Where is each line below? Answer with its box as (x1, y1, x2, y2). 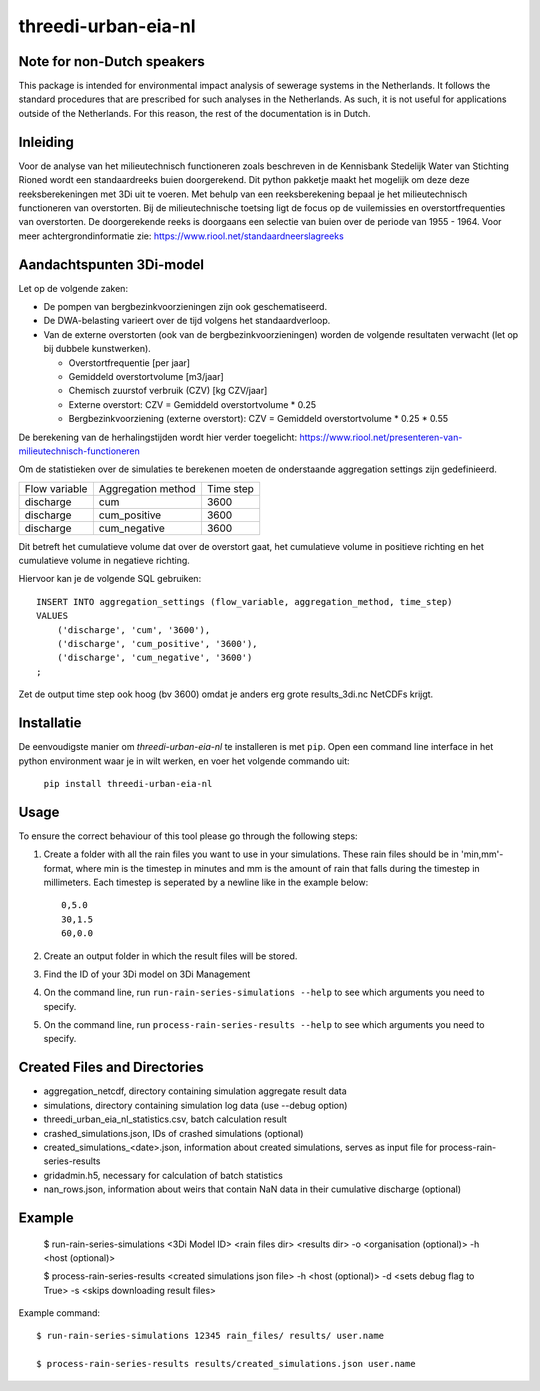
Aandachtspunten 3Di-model (18, 256, 205, 273)
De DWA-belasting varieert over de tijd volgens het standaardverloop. (43, 315, 331, 327)
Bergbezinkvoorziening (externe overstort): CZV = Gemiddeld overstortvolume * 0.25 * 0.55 (68, 413, 449, 425)
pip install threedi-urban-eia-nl (43, 778, 213, 789)
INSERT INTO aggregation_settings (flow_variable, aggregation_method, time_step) (36, 596, 453, 607)
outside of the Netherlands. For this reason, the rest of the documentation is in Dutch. (18, 107, 371, 119)
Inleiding (18, 133, 75, 150)
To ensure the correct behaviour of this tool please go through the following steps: (18, 830, 359, 842)
